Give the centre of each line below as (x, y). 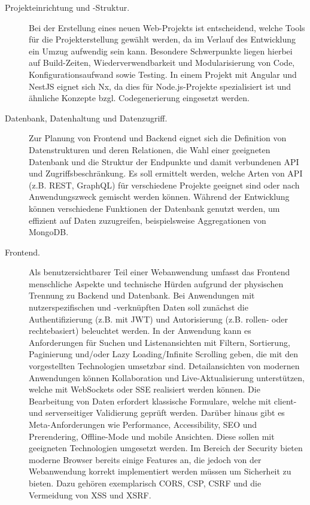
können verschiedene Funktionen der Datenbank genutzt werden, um (154, 208)
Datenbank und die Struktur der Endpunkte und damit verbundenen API (164, 161)
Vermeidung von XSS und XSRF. (90, 495)
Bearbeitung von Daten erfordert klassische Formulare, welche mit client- (163, 401)
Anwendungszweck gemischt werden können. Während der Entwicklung (159, 197)
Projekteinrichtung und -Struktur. (67, 7)
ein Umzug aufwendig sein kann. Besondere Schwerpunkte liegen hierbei (161, 51)
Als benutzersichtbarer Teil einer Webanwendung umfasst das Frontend (159, 272)
